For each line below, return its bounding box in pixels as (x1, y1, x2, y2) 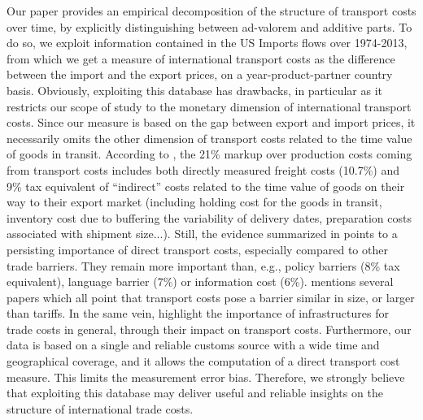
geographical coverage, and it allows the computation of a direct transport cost (7, 353, 400, 370)
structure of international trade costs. (7, 400, 194, 417)
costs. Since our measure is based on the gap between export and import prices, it (7, 114, 416, 131)
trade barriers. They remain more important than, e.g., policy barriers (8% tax (7, 257, 400, 274)
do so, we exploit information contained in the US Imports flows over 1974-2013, (7, 34, 408, 51)
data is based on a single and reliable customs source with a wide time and (7, 336, 380, 353)
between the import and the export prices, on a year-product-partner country (7, 66, 393, 83)
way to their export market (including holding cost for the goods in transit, (7, 193, 382, 210)
